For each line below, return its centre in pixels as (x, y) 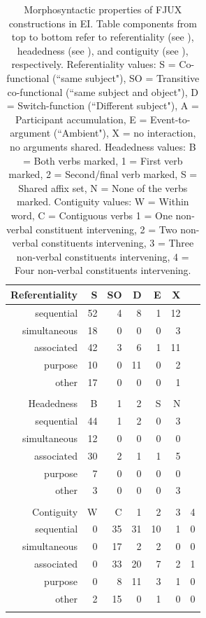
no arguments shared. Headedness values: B (103, 146)
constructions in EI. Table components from (103, 23)
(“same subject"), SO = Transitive (126, 77)
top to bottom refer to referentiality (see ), (103, 37)
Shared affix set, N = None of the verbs (103, 187)
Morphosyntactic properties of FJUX (103, 9)
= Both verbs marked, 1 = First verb (103, 160)
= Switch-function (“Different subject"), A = (103, 105)
